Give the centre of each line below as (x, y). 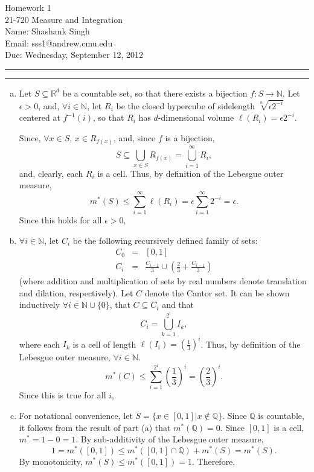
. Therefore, (213, 461)
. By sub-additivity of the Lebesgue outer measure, (170, 439)
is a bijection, (190, 138)
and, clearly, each (51, 173)
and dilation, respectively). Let (76, 292)
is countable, (281, 416)
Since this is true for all (62, 395)
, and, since (134, 138)
